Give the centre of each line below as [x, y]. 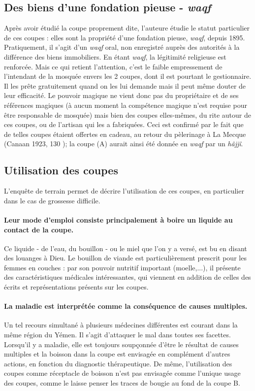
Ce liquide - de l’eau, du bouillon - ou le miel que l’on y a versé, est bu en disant [126, 248]
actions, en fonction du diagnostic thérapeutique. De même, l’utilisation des [118, 363]
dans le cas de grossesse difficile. [52, 200]
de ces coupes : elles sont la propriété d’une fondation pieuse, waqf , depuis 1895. [125, 37]
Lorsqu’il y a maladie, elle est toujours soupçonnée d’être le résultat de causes [121, 344]
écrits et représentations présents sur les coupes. [76, 287]
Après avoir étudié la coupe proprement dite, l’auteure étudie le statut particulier [127, 28]
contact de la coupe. [39, 229]
